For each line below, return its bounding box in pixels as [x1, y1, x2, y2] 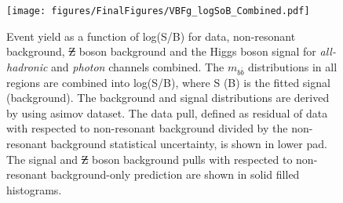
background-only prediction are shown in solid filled [50, 166, 300, 183]
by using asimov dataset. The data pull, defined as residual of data [6, 104, 328, 121]
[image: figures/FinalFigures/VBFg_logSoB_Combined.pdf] [6, 5, 310, 16]
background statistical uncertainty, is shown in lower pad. [50, 135, 327, 151]
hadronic [6, 58, 48, 74]
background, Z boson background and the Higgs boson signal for [6, 43, 316, 60]
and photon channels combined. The [51, 58, 224, 74]
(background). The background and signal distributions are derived [6, 89, 330, 106]
